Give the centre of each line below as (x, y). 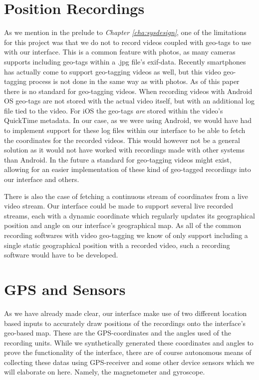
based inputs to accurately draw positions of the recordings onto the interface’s (125, 323)
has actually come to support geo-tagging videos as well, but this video (113, 71)
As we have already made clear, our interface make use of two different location (126, 313)
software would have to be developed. (61, 255)
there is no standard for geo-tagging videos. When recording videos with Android (128, 91)
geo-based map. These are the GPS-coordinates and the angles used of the (118, 333)
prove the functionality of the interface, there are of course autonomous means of (128, 352)
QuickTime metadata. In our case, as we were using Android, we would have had (128, 120)
